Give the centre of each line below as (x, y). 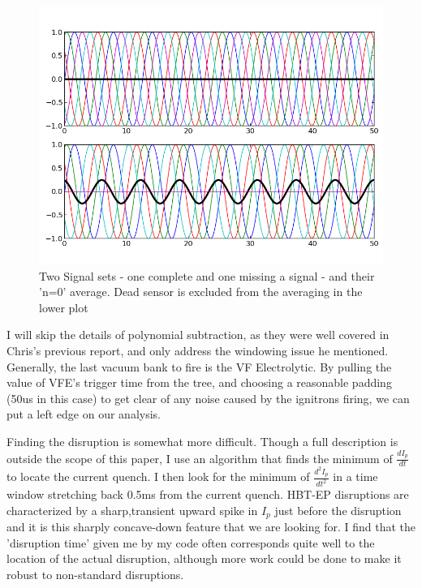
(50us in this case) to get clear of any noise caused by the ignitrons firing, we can (208, 398)
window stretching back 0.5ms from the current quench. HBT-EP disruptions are (208, 494)
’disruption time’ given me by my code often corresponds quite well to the (191, 542)
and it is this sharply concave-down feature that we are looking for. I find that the (211, 527)
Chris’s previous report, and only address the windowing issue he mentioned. (198, 350)
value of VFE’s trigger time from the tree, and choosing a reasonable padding (199, 382)
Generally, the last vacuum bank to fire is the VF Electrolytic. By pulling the (199, 366)
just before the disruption (338, 510)
